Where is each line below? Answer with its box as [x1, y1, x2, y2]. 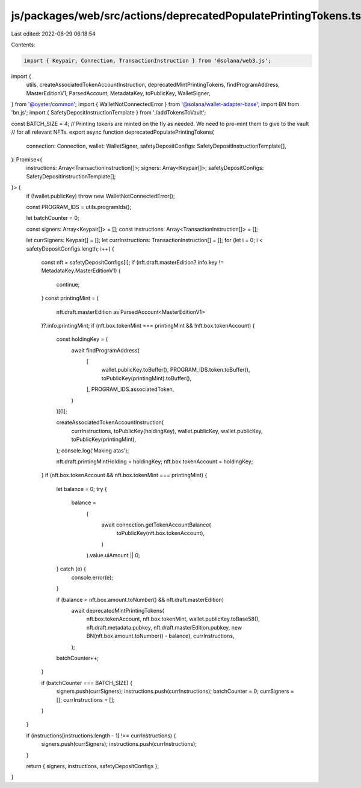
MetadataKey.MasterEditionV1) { [41, 267, 121, 274]
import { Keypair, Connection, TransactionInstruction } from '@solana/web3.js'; [23, 57, 272, 64]
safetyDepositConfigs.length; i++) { [26, 245, 114, 252]
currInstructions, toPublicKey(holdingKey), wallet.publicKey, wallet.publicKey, [71, 427, 263, 434]
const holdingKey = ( [56, 336, 108, 343]
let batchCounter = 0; [26, 214, 79, 222]
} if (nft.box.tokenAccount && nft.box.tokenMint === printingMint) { [41, 472, 208, 479]
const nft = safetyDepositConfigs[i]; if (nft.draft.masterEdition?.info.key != [41, 258, 224, 266]
